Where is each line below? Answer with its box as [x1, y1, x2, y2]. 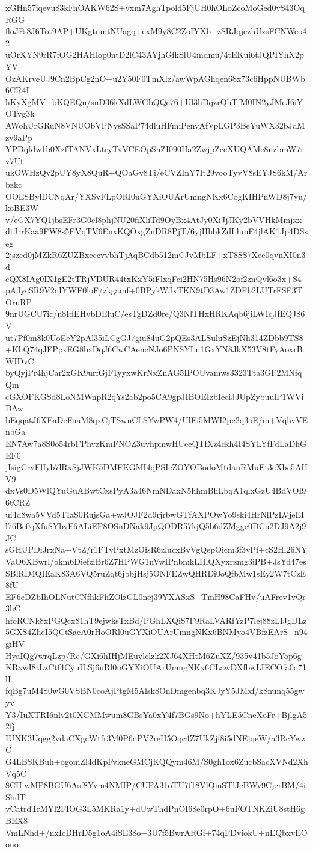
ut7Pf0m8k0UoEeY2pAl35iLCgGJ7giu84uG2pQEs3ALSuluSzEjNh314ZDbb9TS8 [5, 331, 303, 343]
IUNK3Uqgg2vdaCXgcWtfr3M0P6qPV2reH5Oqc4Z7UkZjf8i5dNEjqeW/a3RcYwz [5, 731, 305, 744]
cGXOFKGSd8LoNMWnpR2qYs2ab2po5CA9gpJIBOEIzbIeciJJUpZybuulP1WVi [5, 390, 304, 402]
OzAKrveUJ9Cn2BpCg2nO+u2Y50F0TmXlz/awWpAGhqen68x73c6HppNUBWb [5, 72, 305, 84]
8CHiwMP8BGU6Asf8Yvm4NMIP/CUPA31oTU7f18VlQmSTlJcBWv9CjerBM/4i [5, 779, 306, 791]
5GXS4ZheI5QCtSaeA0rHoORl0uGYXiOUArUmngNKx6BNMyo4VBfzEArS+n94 [5, 625, 308, 638]
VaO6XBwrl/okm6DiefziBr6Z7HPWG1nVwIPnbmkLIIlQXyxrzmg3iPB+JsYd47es [5, 554, 306, 567]
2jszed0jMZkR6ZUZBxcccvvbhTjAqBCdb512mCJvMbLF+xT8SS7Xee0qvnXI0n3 [5, 248, 306, 261]
